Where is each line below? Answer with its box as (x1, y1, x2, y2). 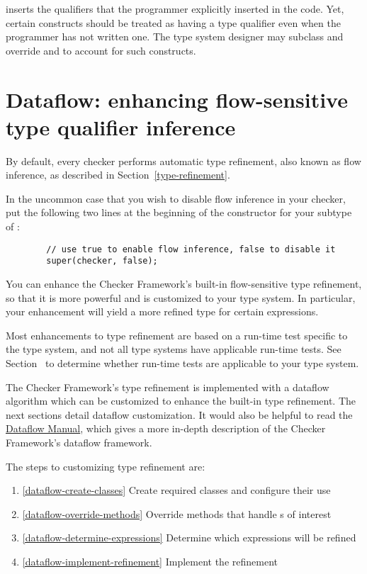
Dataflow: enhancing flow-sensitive (6, 84, 348, 113)
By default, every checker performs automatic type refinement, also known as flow (6, 153, 361, 168)
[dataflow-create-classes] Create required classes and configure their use (22, 483, 331, 497)
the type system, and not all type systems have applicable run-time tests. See (6, 342, 341, 356)
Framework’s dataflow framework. (6, 434, 152, 449)
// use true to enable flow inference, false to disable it (46, 244, 336, 254)
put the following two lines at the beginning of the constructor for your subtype (6, 205, 352, 220)
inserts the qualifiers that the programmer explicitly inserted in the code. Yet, (6, 1, 344, 16)
